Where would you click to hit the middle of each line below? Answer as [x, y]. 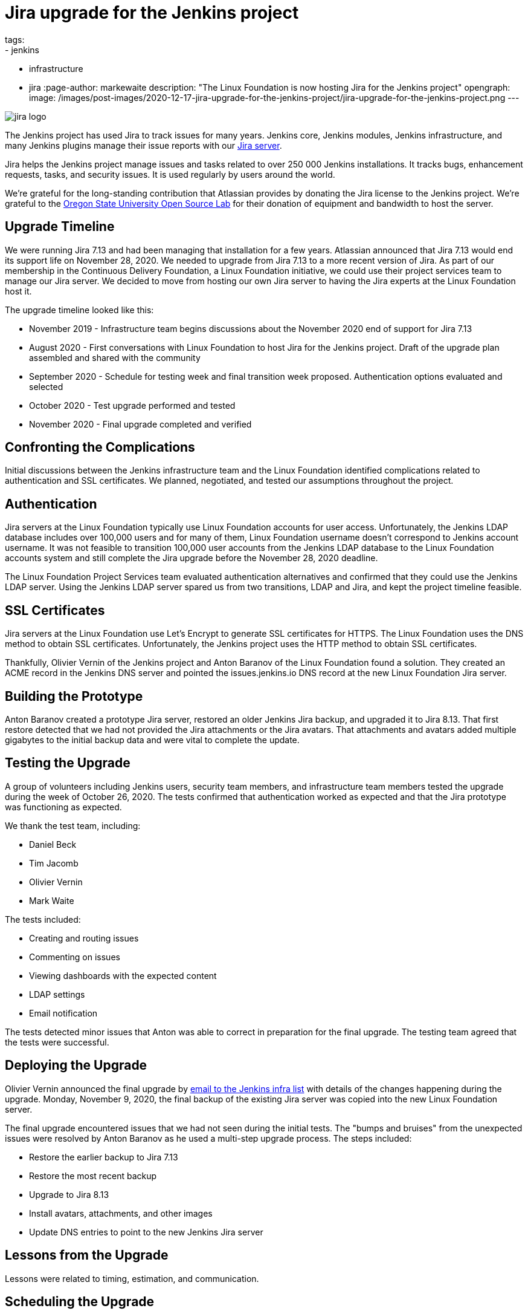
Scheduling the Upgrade [80, 1301]
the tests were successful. [57, 1042]
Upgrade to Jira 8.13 [69, 1194]
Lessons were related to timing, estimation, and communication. [132, 1278]
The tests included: [43, 919]
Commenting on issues [75, 957]
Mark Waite [52, 900]
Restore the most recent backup [93, 1176]
